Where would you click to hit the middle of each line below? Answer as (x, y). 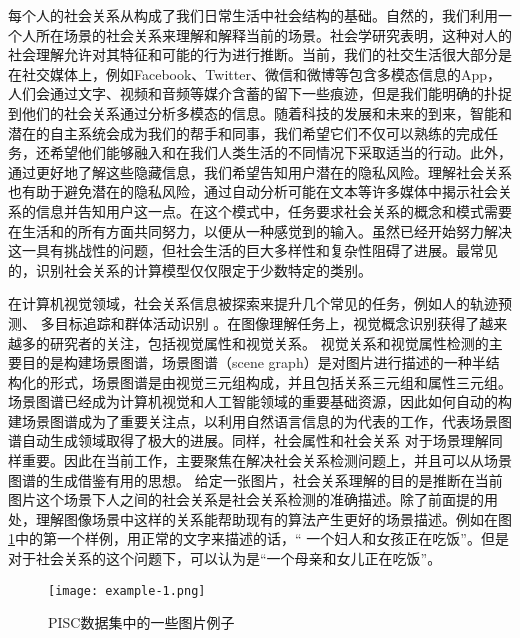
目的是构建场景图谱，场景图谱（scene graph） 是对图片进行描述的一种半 (253, 362)
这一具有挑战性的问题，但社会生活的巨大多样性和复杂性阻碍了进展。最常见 (253, 250)
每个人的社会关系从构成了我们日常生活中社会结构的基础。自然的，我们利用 (253, 15)
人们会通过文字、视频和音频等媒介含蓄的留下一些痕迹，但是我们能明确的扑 (253, 93)
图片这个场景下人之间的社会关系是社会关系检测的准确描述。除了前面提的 (246, 499)
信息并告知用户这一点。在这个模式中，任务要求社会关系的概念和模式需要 (273, 210)
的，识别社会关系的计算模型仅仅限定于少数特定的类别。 (190, 269)
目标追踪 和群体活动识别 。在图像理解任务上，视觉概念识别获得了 (267, 322)
